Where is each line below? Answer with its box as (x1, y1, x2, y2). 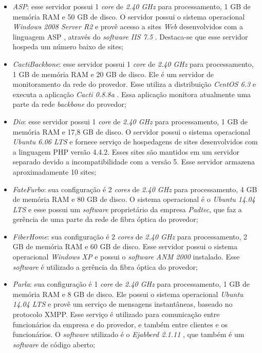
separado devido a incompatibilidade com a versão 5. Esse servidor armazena (12, 156, 255, 167)
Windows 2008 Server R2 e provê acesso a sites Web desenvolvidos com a (12, 21, 243, 32)
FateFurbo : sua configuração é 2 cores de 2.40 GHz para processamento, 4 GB (12, 183, 257, 194)
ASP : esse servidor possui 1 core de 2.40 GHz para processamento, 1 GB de (12, 1, 251, 11)
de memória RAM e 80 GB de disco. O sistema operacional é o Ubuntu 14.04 (12, 194, 255, 205)
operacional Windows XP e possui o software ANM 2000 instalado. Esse (12, 251, 240, 262)
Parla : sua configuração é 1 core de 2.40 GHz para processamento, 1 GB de (12, 278, 250, 289)
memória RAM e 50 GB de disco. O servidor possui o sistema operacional (12, 11, 245, 22)
